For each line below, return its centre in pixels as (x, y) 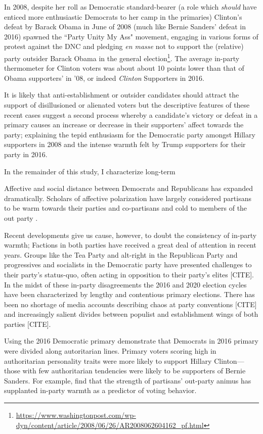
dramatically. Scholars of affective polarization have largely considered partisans (128, 198)
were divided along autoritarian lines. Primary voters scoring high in (110, 351)
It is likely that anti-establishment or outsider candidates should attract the (122, 95)
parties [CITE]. (28, 324)
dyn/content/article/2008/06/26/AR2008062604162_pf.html (110, 425)
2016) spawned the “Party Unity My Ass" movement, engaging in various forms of (131, 36)
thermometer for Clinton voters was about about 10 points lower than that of (124, 68)
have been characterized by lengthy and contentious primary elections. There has (129, 294)
